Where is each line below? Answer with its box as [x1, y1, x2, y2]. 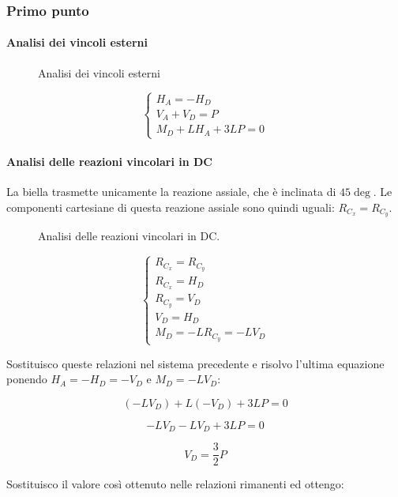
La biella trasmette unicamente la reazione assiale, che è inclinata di [6, 183, 336, 199]
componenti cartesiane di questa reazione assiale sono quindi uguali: [6, 198, 335, 215]
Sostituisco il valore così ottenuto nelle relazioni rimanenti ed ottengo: [6, 476, 344, 492]
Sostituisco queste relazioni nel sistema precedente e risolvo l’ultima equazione [6, 355, 385, 371]
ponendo [6, 371, 47, 387]
